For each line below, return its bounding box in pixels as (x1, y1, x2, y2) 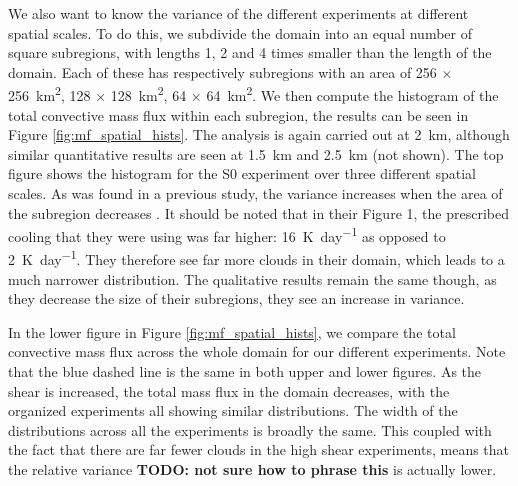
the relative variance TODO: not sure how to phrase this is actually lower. (8, 459, 497, 480)
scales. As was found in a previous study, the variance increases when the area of (8, 183, 503, 203)
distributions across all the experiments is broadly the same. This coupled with (8, 419, 492, 440)
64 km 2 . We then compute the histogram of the (206, 82, 499, 106)
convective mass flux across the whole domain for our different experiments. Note (8, 341, 506, 362)
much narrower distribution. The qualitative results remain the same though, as (8, 268, 497, 289)
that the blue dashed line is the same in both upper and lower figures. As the (8, 361, 482, 382)
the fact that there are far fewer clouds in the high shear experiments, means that (8, 439, 510, 460)
